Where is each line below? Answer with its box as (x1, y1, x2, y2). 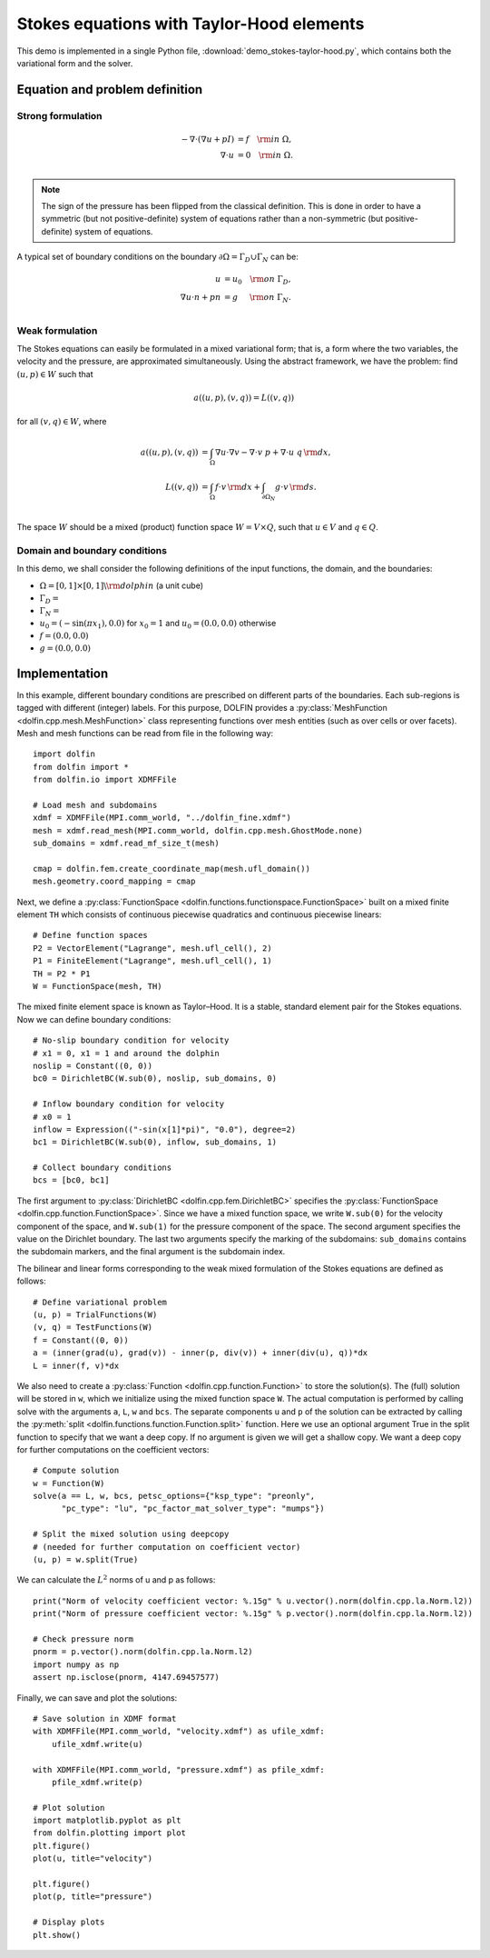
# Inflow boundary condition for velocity (33, 1099, 225, 1109)
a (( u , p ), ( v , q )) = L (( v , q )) (193, 392, 295, 403)
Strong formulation (16, 109, 103, 122)
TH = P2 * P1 (33, 968, 91, 979)
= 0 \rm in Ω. (237, 150, 294, 160)
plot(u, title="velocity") (33, 1853, 153, 1863)
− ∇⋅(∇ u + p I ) (181, 134, 235, 145)
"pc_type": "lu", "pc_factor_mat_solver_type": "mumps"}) (61, 1503, 326, 1513)
